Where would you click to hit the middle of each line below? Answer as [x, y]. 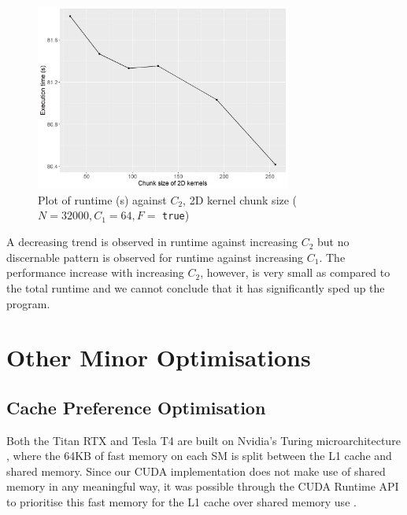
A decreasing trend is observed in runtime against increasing [152, 242]
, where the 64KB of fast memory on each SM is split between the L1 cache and [199, 456]
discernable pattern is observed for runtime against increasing [155, 257]
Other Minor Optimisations [159, 357]
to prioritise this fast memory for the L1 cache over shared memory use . [181, 502]
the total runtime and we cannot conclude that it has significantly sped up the [196, 287]
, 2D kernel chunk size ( [240, 199]
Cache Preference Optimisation [136, 407]
